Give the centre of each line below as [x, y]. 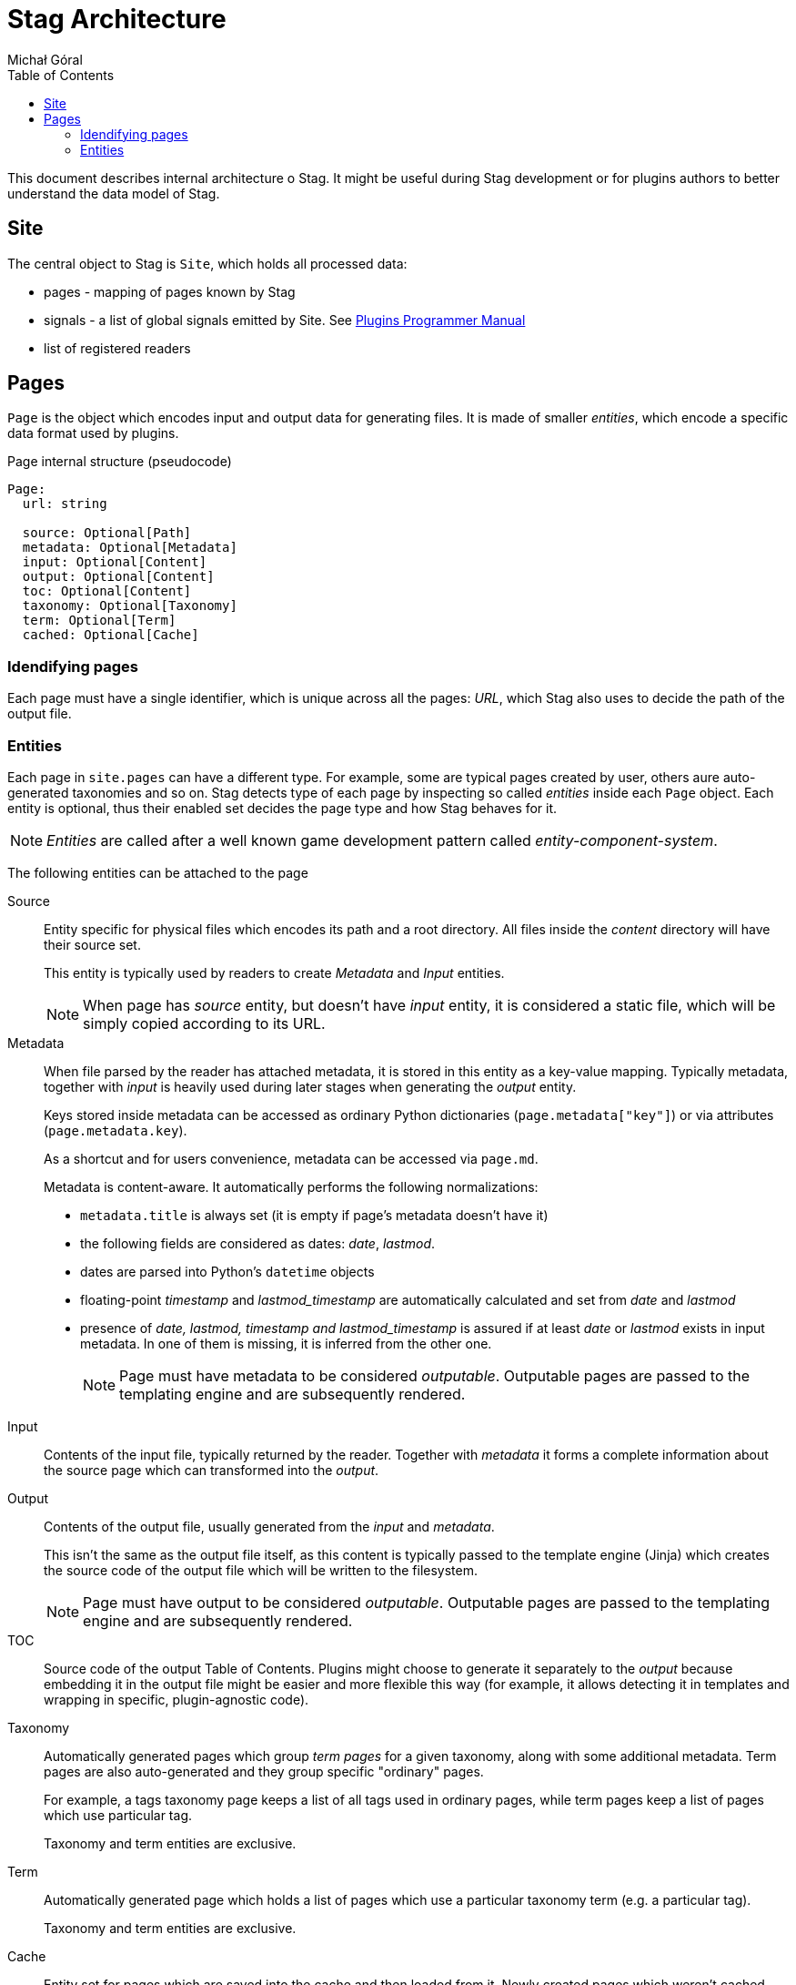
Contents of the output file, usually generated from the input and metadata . [269, 1526]
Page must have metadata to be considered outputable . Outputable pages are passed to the [435, 1375]
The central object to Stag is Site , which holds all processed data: [207, 263]
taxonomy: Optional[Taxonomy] [130, 606]
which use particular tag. [118, 1815]
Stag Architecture [117, 19]
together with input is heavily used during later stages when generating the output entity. [310, 1086]
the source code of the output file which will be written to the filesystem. [261, 1570]
